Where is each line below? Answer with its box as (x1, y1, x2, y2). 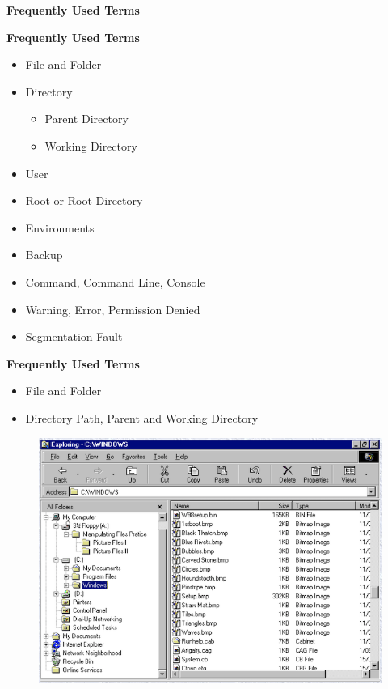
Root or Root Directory (25, 192, 143, 209)
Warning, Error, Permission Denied (25, 300, 200, 317)
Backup (25, 246, 63, 263)
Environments (25, 219, 95, 236)
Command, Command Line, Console (25, 273, 205, 290)
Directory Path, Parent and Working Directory (25, 409, 259, 426)
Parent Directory (44, 110, 129, 127)
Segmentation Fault (25, 328, 123, 345)
